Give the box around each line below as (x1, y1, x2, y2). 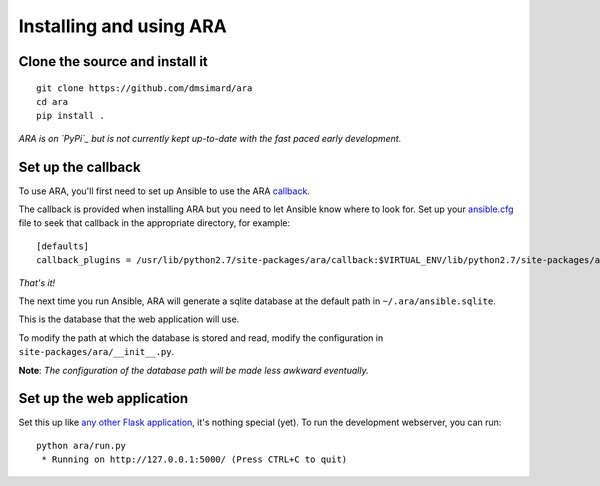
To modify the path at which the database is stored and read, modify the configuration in (18, 331, 384, 344)
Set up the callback (18, 158, 141, 175)
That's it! (18, 276, 56, 289)
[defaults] (36, 240, 90, 252)
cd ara (36, 96, 69, 107)
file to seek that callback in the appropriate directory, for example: (18, 217, 291, 229)
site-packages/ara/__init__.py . (18, 346, 175, 358)
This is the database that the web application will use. (18, 313, 240, 325)
